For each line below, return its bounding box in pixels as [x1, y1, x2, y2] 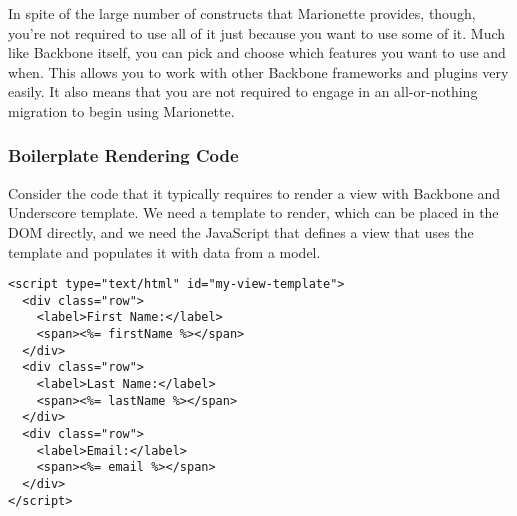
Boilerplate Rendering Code [8, 143, 239, 168]
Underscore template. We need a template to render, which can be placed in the [8, 202, 499, 223]
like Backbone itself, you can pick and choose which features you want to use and [8, 42, 506, 63]
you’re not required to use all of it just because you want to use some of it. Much [8, 22, 506, 43]
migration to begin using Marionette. [8, 100, 235, 121]
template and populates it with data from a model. [8, 241, 321, 262]
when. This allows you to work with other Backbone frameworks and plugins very [8, 61, 509, 82]
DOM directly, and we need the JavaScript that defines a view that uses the [8, 221, 474, 242]
